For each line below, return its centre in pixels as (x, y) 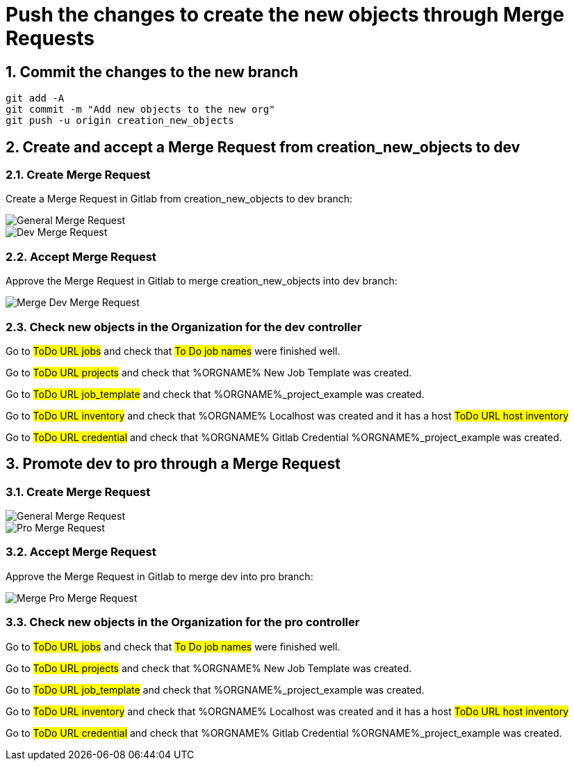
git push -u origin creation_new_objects (120, 121)
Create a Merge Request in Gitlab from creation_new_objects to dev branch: (179, 199)
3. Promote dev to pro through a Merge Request (173, 464)
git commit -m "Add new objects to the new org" (140, 110)
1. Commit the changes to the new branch (152, 72)
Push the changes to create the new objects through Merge (285, 15)
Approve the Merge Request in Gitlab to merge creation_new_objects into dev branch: (202, 281)
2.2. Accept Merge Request (81, 256)
